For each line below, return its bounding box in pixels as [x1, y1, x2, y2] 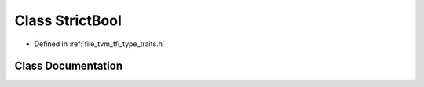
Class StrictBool [14, 12, 122, 29]
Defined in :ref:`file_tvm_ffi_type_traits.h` [34, 39, 165, 49]
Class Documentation [14, 60, 123, 73]
